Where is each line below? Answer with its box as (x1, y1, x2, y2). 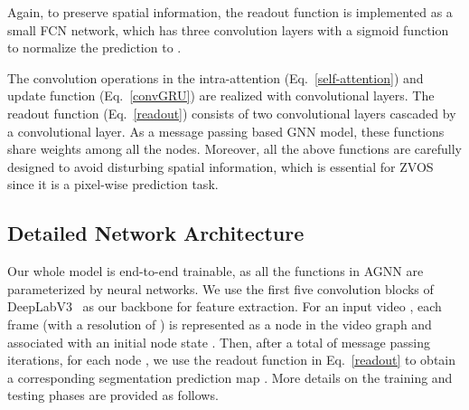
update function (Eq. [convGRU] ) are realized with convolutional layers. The (7, 86, 435, 105)
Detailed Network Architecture (7, 219, 305, 247)
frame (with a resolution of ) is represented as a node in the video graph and (7, 314, 432, 333)
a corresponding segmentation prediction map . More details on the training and (7, 367, 453, 386)
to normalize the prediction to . (7, 38, 182, 57)
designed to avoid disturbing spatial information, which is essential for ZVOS (7, 157, 434, 176)
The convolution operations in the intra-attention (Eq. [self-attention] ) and (7, 68, 424, 87)
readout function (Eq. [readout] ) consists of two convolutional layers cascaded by (7, 103, 456, 122)
